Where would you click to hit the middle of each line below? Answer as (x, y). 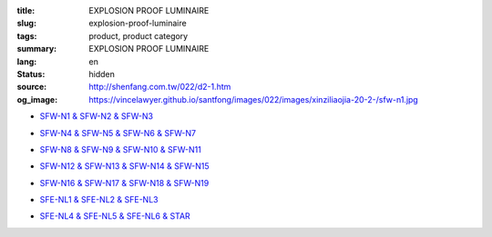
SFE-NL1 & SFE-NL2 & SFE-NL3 (99, 200)
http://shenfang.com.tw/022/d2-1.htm (160, 87)
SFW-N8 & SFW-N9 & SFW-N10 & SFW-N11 (121, 149)
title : (26, 10)
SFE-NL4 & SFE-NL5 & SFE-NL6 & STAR (115, 216)
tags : (27, 35)
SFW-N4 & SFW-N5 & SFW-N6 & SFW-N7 (118, 133)
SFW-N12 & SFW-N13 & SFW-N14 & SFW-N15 (124, 166)
